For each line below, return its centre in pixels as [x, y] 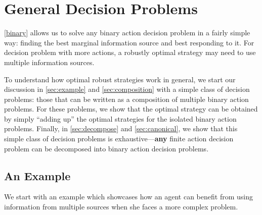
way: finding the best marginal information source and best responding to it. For [129, 42]
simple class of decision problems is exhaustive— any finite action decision [119, 139]
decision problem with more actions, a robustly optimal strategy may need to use [130, 52]
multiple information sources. [49, 62]
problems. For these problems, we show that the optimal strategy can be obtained [131, 109]
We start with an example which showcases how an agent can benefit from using [128, 197]
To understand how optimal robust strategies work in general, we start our [120, 79]
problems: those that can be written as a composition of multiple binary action [126, 99]
